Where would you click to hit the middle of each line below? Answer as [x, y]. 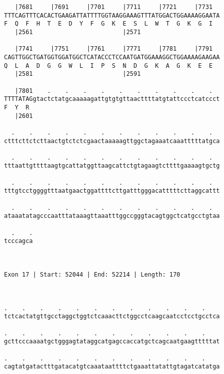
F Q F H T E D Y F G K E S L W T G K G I [108, 24]
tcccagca [19, 241]
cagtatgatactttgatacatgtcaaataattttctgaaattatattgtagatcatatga [112, 367]
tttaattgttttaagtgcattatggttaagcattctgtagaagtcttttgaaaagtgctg [112, 166]
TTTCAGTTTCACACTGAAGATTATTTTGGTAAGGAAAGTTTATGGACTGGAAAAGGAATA [112, 15]
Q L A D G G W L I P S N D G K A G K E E [108, 66]
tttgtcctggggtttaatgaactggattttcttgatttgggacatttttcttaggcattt [112, 191]
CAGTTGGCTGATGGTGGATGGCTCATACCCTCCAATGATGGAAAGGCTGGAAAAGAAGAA [112, 57]
